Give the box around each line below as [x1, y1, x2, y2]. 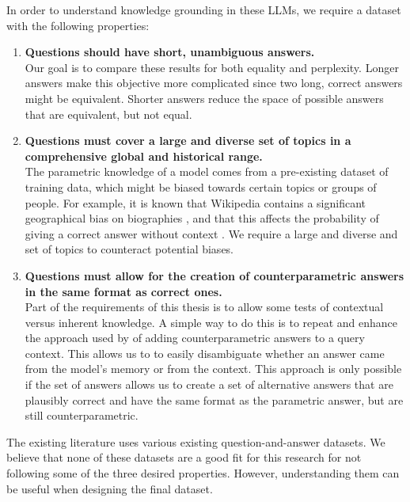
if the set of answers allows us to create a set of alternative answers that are [25, 376, 393, 393]
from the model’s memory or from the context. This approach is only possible [25, 360, 402, 377]
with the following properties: [6, 17, 150, 33]
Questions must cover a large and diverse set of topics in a [25, 132, 351, 149]
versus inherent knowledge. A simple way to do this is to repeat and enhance [25, 314, 398, 330]
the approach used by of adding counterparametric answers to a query [25, 329, 365, 346]
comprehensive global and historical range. [25, 147, 263, 164]
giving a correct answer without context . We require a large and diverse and [25, 225, 398, 241]
